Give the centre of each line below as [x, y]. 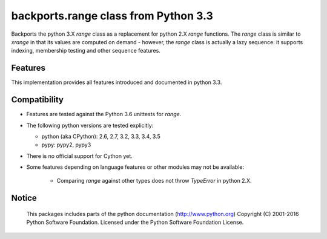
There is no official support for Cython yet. [79, 156]
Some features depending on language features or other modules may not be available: [135, 167]
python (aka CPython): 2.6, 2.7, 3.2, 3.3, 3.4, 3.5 [101, 136]
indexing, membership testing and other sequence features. [86, 51]
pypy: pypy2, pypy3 [66, 145]
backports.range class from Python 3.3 [112, 16]
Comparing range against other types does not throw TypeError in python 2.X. [154, 181]
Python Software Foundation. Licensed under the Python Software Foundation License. [135, 222]
